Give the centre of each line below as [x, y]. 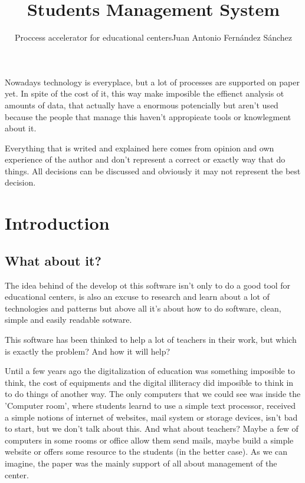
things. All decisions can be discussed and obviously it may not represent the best [153, 171]
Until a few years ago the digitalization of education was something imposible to [150, 371]
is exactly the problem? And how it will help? [88, 351]
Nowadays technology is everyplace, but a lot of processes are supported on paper [152, 82]
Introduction [57, 223]
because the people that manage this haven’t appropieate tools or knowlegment [148, 116]
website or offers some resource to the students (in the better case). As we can [146, 451]
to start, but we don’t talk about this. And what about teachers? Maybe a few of [152, 429]
